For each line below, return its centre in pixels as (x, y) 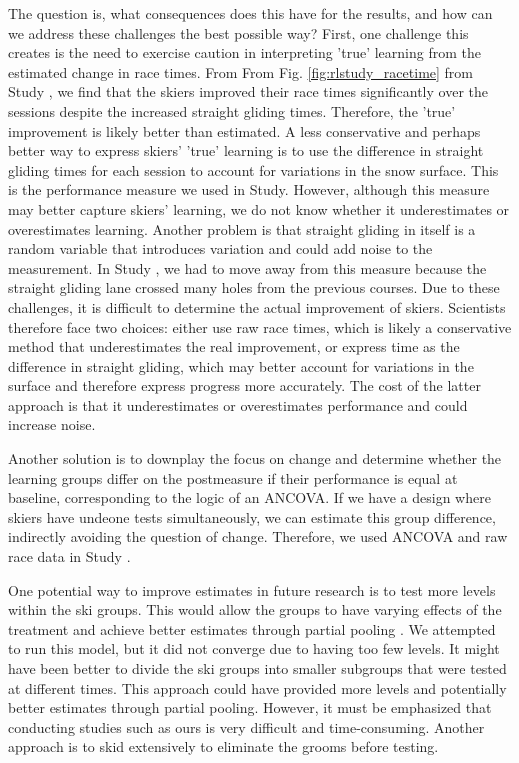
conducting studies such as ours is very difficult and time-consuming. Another (246, 726)
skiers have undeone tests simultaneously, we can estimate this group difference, (252, 516)
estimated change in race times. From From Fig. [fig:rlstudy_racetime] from (241, 71)
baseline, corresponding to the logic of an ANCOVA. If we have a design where (249, 497)
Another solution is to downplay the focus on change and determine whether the (255, 458)
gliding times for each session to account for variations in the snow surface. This (253, 169)
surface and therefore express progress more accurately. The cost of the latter (244, 385)
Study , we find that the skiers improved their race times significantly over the (248, 91)
